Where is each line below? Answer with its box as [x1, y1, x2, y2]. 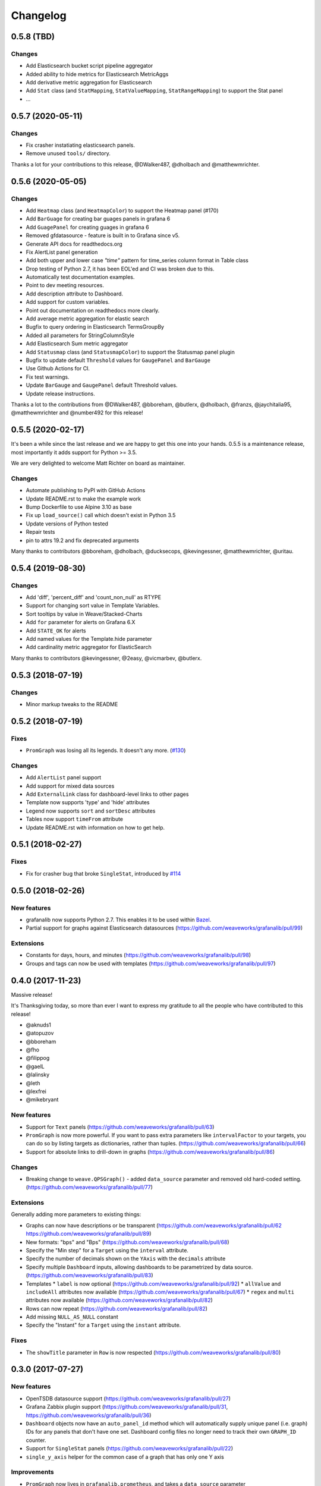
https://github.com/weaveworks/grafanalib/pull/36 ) [26, 1412, 152, 1419]
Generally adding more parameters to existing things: [11, 1211, 141, 1218]
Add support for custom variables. [26, 298, 110, 306]
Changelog [11, 9, 67, 22]
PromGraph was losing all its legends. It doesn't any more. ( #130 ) [26, 747, 186, 754]
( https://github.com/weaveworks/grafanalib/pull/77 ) [26, 1183, 153, 1191]
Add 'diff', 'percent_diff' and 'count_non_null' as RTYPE [26, 594, 162, 601]
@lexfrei [26, 1088, 47, 1095]
